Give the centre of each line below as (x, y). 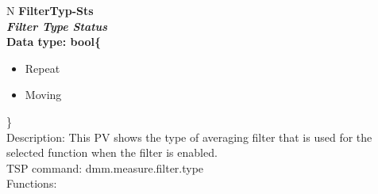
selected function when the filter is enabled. (112, 152)
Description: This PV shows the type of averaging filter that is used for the (189, 137)
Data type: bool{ (54, 42)
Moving (43, 95)
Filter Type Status (57, 26)
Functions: (32, 183)
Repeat (42, 68)
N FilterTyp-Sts (50, 10)
